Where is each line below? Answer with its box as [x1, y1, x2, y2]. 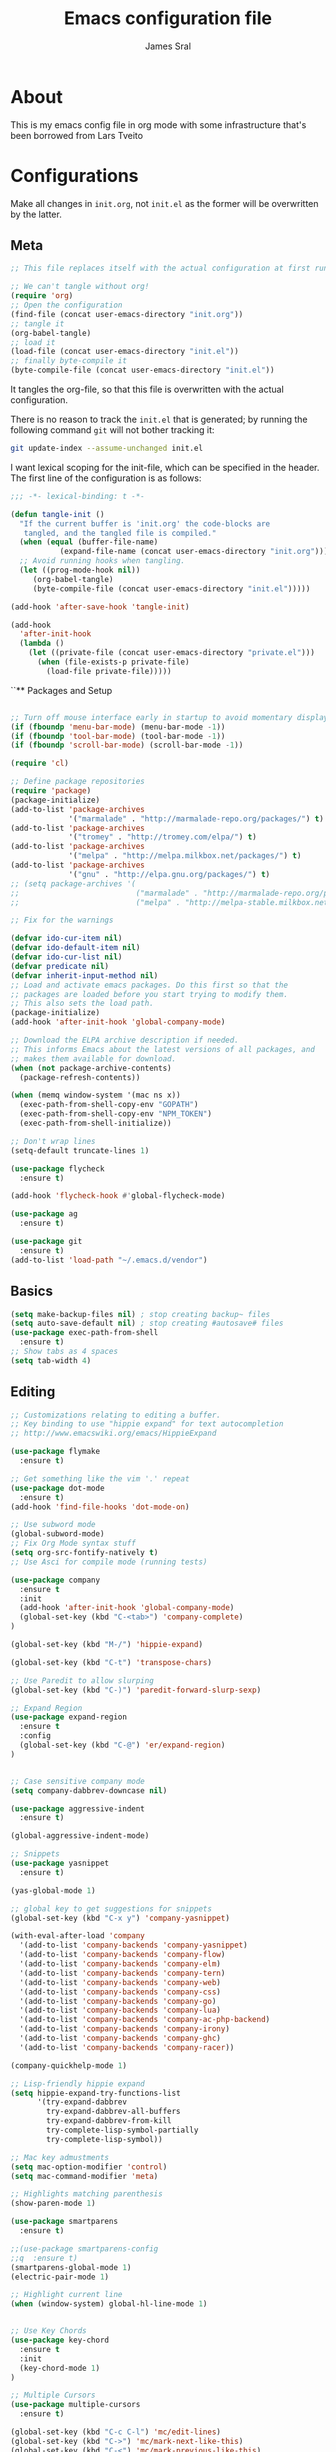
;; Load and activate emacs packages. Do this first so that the [10, 980, 288, 990]
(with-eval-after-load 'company [10, 1931, 145, 1941]
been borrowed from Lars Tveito [10, 129, 143, 141]
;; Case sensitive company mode [10, 1776, 145, 1786]
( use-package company [10, 1575, 101, 1585]
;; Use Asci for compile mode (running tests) [10, 1557, 208, 1567]
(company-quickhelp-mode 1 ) [10, 2060, 128, 2071]
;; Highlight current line [10, 2290, 123, 2300]
